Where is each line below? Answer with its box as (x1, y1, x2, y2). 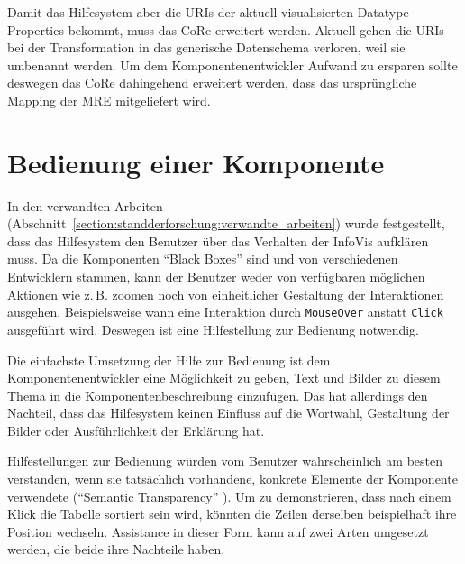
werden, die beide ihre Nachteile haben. (7, 540, 225, 559)
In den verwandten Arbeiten (7, 196, 163, 215)
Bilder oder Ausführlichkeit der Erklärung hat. (7, 421, 265, 439)
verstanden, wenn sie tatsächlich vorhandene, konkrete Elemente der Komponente (7, 469, 458, 488)
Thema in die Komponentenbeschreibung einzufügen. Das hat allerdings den (7, 385, 428, 404)
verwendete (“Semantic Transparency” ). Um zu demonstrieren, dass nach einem (7, 486, 451, 505)
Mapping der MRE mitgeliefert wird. (7, 90, 211, 109)
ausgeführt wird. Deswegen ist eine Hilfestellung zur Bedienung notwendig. (7, 319, 419, 338)
